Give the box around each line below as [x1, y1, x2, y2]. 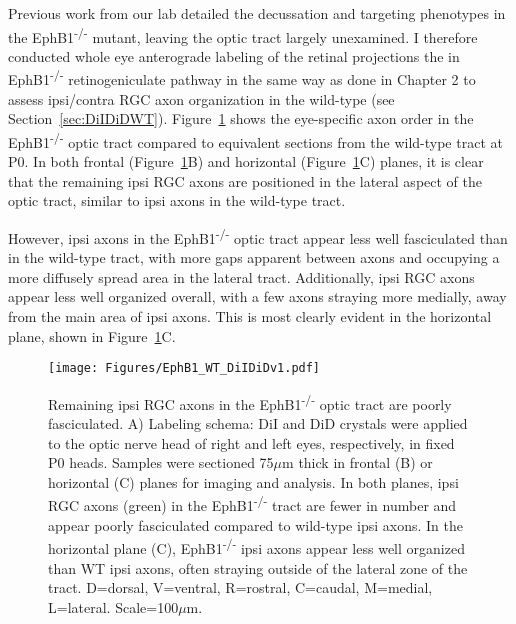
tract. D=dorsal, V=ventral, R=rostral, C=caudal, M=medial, [48, 577, 433, 598]
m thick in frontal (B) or [282, 452, 433, 473]
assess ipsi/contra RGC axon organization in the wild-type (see [8, 88, 395, 109]
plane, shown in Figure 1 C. [8, 325, 176, 346]
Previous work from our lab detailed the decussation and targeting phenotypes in [8, 3, 506, 23]
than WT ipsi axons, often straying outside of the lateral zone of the [48, 557, 468, 578]
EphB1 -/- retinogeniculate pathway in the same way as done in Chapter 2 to [8, 66, 476, 90]
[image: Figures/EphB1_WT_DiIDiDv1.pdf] [48, 361, 321, 376]
